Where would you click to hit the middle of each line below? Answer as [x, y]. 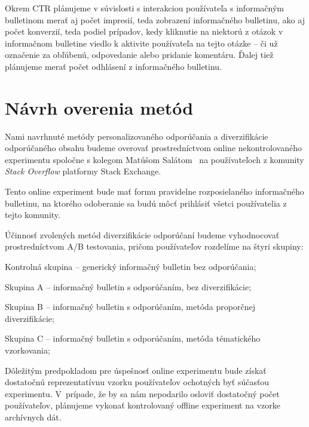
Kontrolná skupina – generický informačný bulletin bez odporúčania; [131, 267]
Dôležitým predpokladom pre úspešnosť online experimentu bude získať [136, 370]
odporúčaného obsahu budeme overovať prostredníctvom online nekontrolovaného [153, 148]
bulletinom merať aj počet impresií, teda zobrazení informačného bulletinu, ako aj [155, 19]
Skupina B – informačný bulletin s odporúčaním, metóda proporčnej [130, 307]
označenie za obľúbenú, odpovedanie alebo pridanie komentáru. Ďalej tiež [139, 55]
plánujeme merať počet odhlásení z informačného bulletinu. [114, 66]
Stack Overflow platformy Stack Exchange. [83, 171]
